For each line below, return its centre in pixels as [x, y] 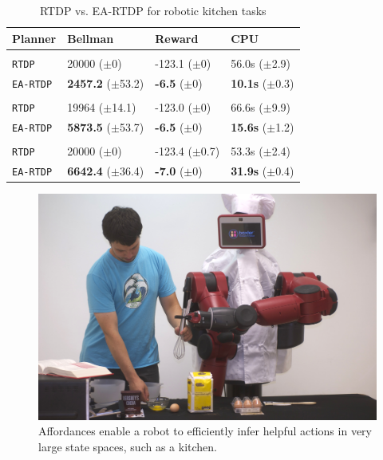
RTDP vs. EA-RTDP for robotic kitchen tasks [153, 10]
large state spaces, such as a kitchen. [128, 446]
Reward [177, 38]
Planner [34, 38]
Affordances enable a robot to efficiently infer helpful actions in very [205, 431]
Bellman [91, 38]
